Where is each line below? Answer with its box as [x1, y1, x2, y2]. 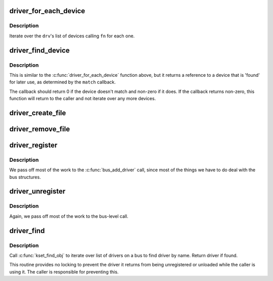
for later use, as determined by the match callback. [9, 79, 116, 85]
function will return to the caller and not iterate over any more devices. [9, 96, 156, 102]
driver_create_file [9, 109, 66, 117]
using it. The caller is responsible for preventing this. [9, 268, 119, 275]
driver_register [9, 140, 58, 149]
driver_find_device [9, 46, 70, 55]
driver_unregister [9, 187, 66, 196]
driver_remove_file [9, 124, 70, 133]
